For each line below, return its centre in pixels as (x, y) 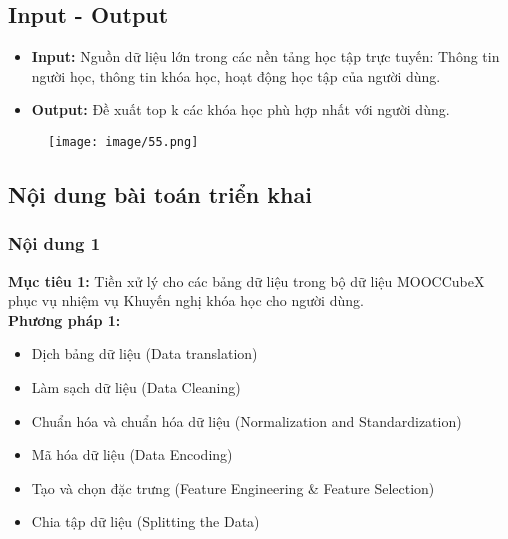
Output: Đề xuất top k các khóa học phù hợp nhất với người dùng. (240, 109)
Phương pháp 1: (64, 319)
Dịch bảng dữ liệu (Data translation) (144, 353)
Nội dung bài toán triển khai (160, 194)
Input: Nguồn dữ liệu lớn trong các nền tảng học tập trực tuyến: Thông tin (265, 56)
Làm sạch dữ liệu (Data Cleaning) (136, 387)
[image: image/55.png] (123, 141)
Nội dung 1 (54, 243)
